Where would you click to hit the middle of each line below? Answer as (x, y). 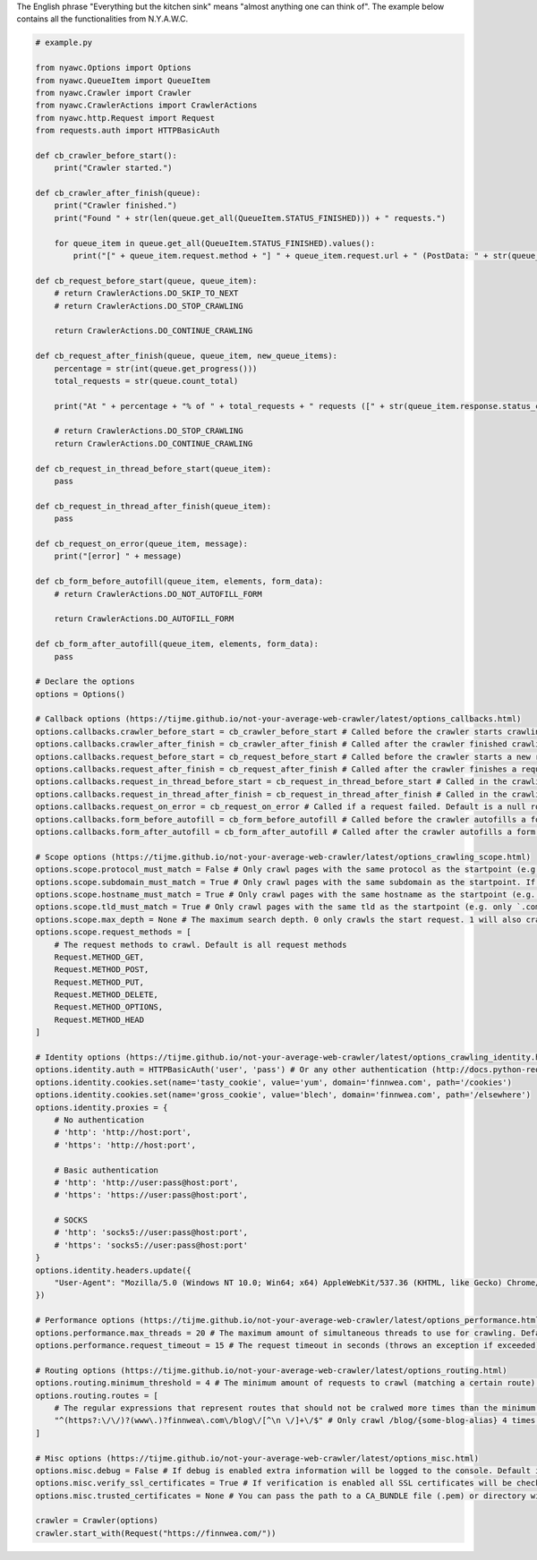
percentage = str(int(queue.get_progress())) (156, 368)
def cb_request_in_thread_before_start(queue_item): (153, 469)
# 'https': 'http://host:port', (125, 1145)
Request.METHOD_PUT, (99, 982)
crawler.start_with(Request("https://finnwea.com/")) (156, 1533)
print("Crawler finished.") (116, 205)
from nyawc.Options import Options (113, 68)
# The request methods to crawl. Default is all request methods (200, 945)
